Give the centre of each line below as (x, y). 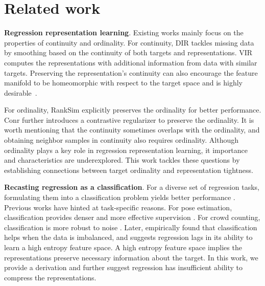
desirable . (21, 92)
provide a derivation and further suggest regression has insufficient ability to (123, 267)
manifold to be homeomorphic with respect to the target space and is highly (124, 83)
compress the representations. (50, 277)
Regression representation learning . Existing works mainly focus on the (124, 32)
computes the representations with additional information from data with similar (131, 62)
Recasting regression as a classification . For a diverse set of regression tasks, (132, 187)
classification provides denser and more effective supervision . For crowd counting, (132, 217)
